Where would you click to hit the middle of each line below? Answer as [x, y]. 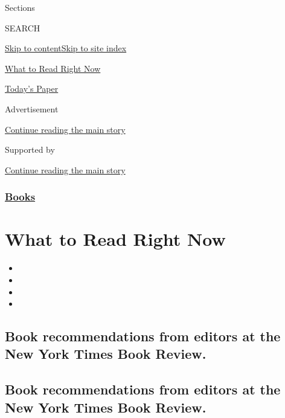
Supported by [30, 150]
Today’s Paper [32, 88]
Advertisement [32, 108]
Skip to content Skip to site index [66, 48]
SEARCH [23, 27]
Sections [20, 7]
